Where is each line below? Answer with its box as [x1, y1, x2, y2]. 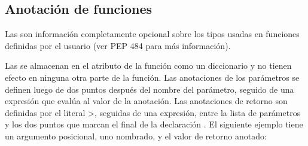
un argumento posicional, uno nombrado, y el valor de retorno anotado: [5, 129, 267, 142]
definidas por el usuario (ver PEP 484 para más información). [5, 39, 231, 51]
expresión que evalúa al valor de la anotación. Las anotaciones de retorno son [5, 95, 288, 107]
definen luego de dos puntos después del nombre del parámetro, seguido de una [5, 83, 294, 95]
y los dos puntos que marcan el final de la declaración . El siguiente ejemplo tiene [5, 118, 303, 130]
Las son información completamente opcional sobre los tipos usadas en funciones [5, 28, 300, 40]
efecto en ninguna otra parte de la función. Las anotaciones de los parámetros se [5, 71, 300, 83]
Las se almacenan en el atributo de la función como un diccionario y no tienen [5, 59, 292, 72]
